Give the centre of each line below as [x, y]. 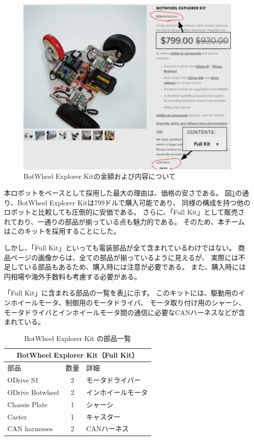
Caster [17, 416]
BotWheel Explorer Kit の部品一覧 [78, 338]
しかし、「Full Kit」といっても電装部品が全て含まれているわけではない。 [120, 248]
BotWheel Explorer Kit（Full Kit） [78, 355]
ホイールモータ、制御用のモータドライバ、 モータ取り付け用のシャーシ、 [128, 302]
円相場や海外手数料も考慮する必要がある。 [72, 276]
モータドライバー [114, 380]
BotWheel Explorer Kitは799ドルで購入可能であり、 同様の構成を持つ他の [134, 202]
